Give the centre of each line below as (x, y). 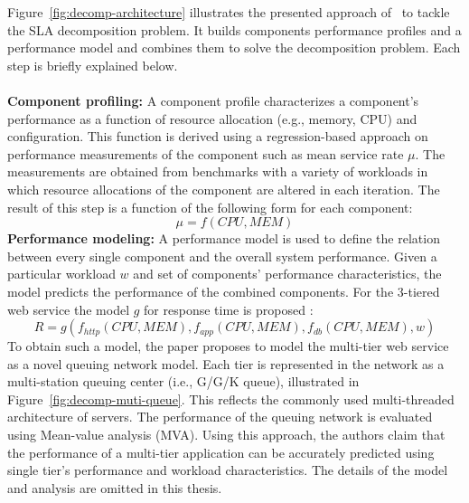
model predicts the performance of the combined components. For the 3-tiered (224, 291)
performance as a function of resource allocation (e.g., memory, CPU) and (212, 118)
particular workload (61, 274)
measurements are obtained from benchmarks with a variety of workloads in (218, 171)
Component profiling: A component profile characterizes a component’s (213, 100)
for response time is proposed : (229, 309)
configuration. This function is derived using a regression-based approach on (218, 136)
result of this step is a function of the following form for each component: (210, 207)
